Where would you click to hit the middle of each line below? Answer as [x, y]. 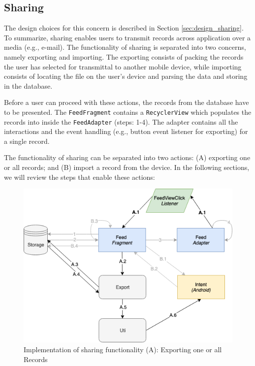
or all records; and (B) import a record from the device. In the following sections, [127, 167]
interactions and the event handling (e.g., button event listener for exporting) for [126, 131]
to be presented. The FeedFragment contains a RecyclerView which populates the [128, 112]
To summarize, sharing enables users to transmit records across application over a [127, 37]
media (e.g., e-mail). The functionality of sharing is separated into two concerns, [125, 47]
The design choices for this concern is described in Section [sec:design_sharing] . [124, 28]
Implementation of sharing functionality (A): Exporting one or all [123, 349]
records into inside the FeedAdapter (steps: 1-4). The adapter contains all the [121, 121]
